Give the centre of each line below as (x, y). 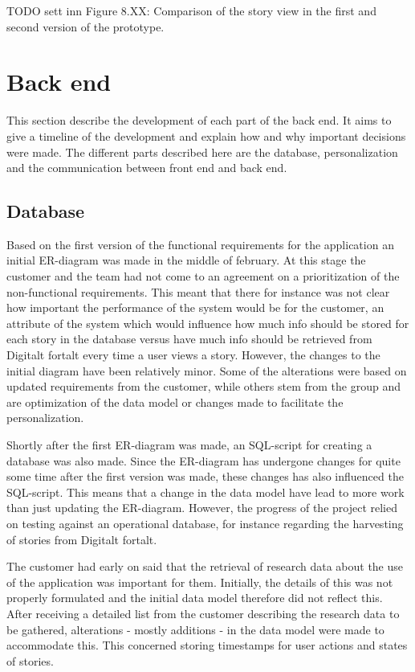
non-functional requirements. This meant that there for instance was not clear (198, 291)
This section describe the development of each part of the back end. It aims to (199, 120)
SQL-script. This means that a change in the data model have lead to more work (205, 492)
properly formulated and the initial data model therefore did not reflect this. (195, 598)
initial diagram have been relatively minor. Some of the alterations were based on (207, 370)
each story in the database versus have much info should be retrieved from (189, 339)
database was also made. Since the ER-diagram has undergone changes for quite (203, 460)
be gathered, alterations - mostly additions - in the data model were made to (195, 629)
